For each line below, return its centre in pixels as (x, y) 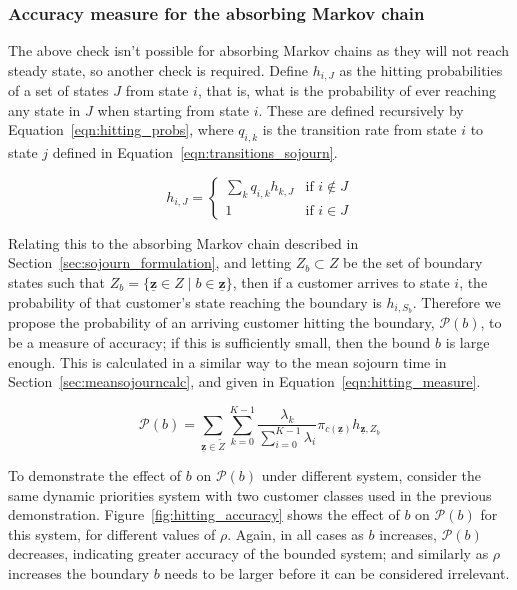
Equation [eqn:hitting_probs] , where (121, 129)
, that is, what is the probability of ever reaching (347, 90)
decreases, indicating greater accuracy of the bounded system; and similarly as (248, 553)
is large (467, 342)
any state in (44, 109)
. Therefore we (456, 301)
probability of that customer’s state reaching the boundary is (195, 301)
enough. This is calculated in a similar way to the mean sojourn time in (227, 361)
